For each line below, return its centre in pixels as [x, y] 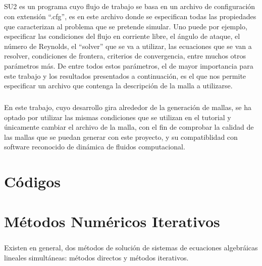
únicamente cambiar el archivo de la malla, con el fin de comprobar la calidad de [129, 127]
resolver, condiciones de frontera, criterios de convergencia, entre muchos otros [125, 56]
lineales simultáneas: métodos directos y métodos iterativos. [96, 257]
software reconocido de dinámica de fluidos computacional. [95, 147]
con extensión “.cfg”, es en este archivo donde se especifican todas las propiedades [130, 16]
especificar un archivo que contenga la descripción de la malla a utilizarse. [118, 86]
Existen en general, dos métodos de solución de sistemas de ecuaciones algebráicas [131, 248]
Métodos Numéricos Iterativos [112, 221]
